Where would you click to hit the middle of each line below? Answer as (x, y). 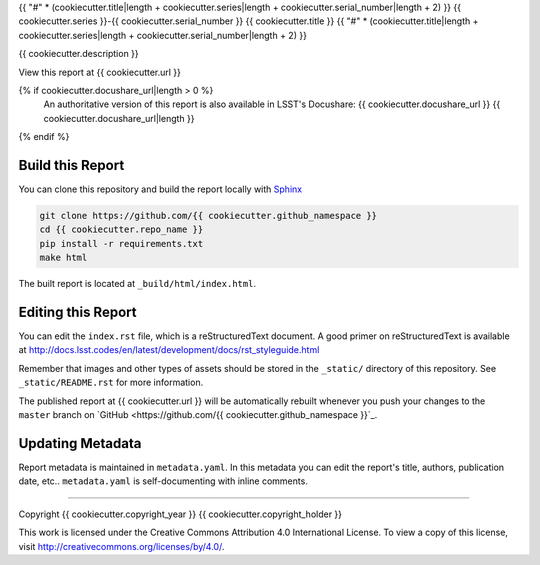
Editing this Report (77, 311)
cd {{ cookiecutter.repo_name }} (121, 229)
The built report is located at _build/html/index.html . (137, 284)
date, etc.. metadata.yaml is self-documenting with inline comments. (163, 481)
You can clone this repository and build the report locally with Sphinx (160, 189)
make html (63, 258)
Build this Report (71, 165)
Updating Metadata (80, 443)
